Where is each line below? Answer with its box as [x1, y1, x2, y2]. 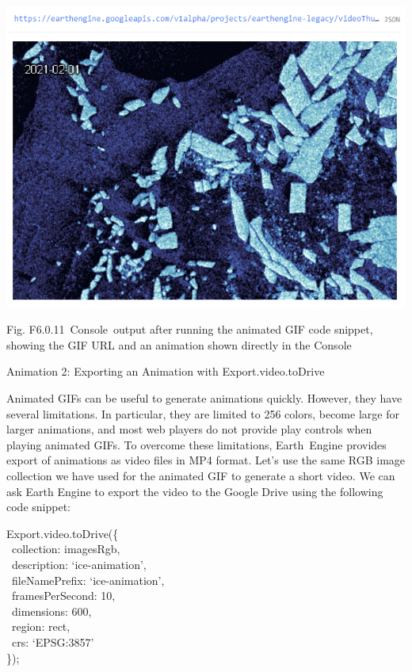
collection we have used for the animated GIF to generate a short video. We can [6, 468, 395, 484]
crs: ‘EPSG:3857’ [11, 633, 94, 650]
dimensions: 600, [11, 602, 92, 619]
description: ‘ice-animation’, [11, 556, 147, 572]
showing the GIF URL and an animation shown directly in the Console [6, 336, 352, 353]
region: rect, [11, 618, 71, 635]
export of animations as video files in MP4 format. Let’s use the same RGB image [6, 452, 406, 468]
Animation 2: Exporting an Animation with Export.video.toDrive [6, 363, 325, 380]
